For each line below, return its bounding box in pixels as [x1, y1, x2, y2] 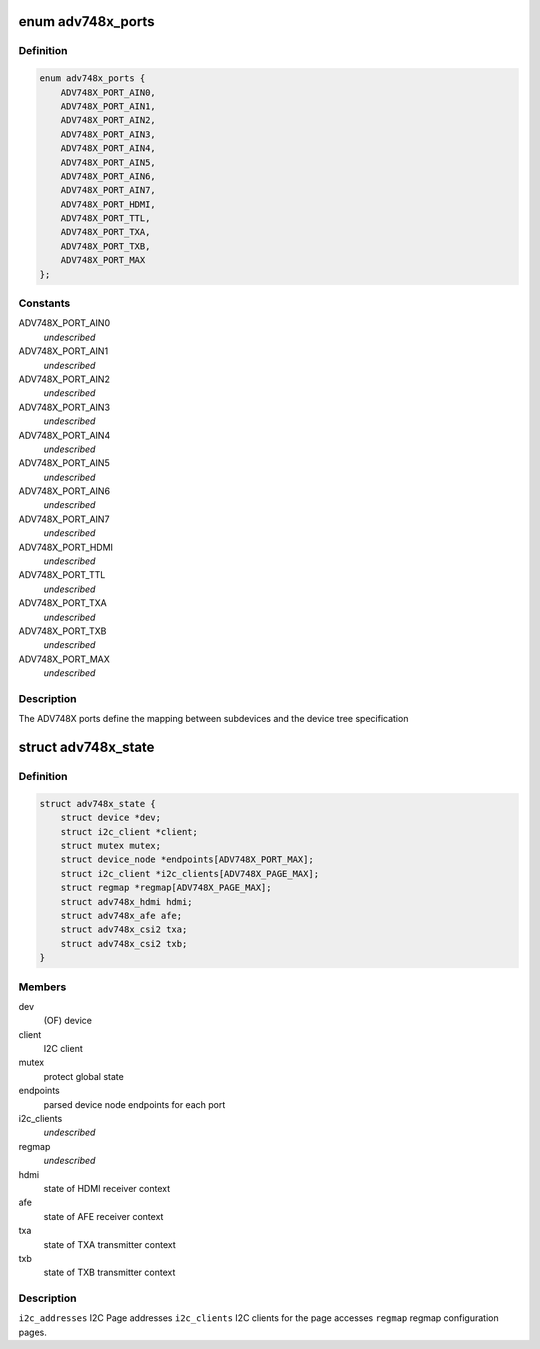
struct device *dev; [60, 812, 162, 824]
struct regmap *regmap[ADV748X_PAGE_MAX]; [60, 882, 272, 894]
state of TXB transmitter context [43, 1266, 176, 1279]
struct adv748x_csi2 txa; [60, 924, 188, 935]
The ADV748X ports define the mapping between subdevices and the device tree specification [18, 713, 409, 725]
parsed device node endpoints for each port [43, 1098, 226, 1110]
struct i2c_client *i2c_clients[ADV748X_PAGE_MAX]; [60, 868, 320, 879]
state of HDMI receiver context [43, 1182, 170, 1194]
